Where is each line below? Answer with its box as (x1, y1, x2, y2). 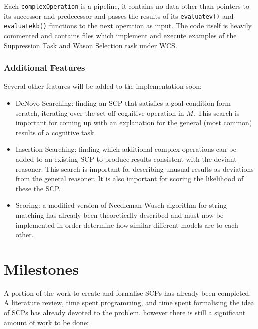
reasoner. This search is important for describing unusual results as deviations (15, 163, 254, 174)
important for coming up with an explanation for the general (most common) (15, 117, 252, 128)
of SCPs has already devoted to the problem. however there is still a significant (4, 307, 246, 317)
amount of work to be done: (4, 317, 89, 327)
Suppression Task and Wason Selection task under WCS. (4, 40, 177, 50)
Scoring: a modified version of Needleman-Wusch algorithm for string (15, 200, 227, 210)
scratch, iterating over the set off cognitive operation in (15, 107, 184, 118)
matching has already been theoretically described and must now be (15, 209, 224, 220)
